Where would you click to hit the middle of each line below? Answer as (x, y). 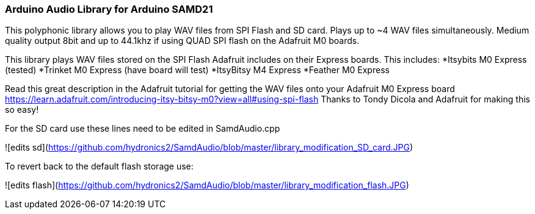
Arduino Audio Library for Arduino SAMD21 (109, 9)
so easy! (22, 110)
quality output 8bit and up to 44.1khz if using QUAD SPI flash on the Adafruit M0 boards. (182, 41)
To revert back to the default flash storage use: (99, 166)
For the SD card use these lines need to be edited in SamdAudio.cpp (143, 129)
